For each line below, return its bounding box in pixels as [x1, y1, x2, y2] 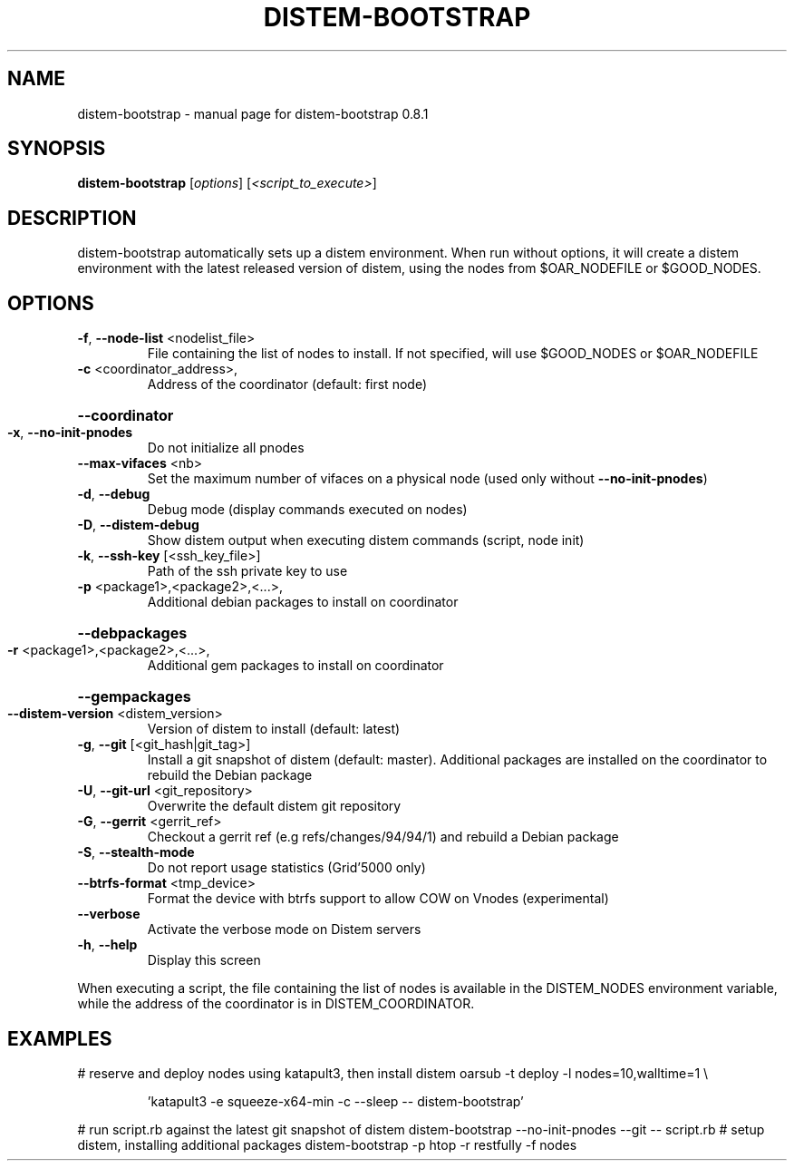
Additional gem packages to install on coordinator [147, 657, 444, 674]
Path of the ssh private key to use [147, 563, 348, 579]
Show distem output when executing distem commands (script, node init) [147, 532, 585, 549]
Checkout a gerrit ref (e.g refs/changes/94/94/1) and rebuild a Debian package [147, 829, 619, 845]
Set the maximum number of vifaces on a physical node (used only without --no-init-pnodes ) [147, 471, 708, 487]
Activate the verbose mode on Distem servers [147, 921, 421, 938]
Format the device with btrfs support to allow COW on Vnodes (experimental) [147, 891, 609, 907]
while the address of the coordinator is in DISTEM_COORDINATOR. [77, 996, 475, 1012]
